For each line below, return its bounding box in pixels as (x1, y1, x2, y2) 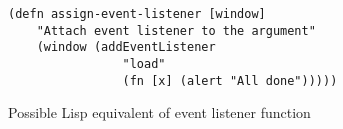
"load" (122, 56, 166, 71)
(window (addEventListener (36, 40, 216, 55)
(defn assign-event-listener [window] (8, 7, 266, 21)
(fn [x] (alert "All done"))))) (122, 73, 338, 88)
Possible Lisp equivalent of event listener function (8, 102, 311, 123)
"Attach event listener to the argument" (36, 23, 316, 38)
